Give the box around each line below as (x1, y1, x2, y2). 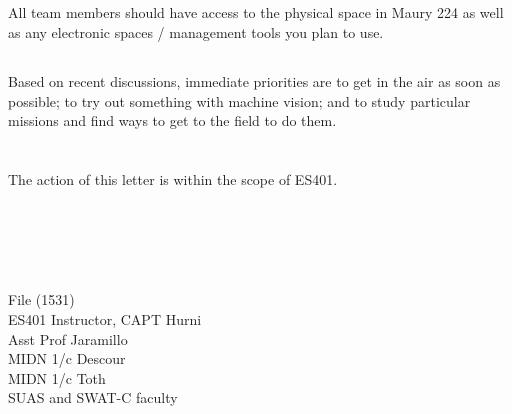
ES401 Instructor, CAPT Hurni (8, 308, 202, 329)
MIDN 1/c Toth (8, 367, 106, 388)
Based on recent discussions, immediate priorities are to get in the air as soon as (8, 70, 501, 91)
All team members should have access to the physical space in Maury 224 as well (8, 2, 504, 23)
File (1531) (8, 289, 75, 310)
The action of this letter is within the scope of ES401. (8, 168, 338, 189)
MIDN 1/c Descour (8, 348, 126, 369)
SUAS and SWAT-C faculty (8, 387, 178, 408)
